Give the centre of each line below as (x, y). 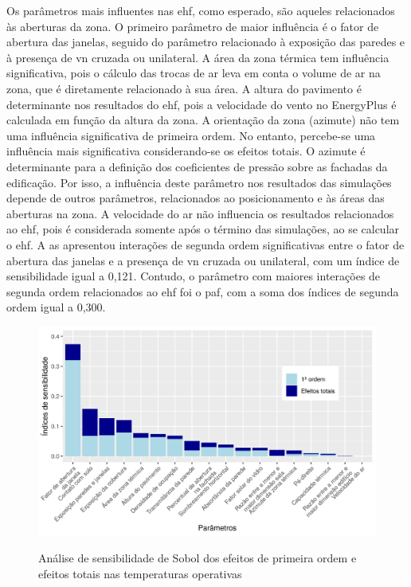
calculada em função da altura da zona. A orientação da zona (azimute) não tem (203, 120)
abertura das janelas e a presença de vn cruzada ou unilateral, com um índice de (203, 260)
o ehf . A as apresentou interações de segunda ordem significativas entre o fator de (205, 244)
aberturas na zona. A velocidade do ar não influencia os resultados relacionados (200, 213)
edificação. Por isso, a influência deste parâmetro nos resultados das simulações (199, 182)
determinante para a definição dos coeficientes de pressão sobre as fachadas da (197, 166)
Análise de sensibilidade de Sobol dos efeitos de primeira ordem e (198, 558)
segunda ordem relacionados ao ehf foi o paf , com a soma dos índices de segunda (203, 291)
